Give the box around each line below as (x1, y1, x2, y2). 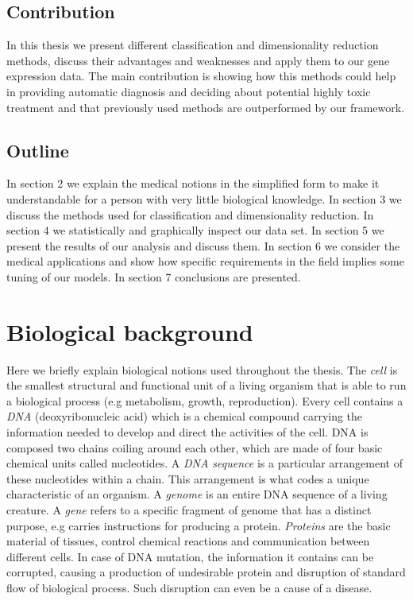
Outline (6, 138, 69, 162)
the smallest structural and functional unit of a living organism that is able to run (6, 377, 407, 394)
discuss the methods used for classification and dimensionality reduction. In (6, 206, 374, 223)
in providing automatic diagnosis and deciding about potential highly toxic (6, 83, 371, 99)
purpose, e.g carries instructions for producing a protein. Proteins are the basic (6, 517, 391, 533)
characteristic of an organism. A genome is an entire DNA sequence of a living (6, 486, 388, 502)
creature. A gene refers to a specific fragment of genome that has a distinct (6, 502, 372, 518)
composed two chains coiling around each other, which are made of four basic (6, 439, 383, 456)
